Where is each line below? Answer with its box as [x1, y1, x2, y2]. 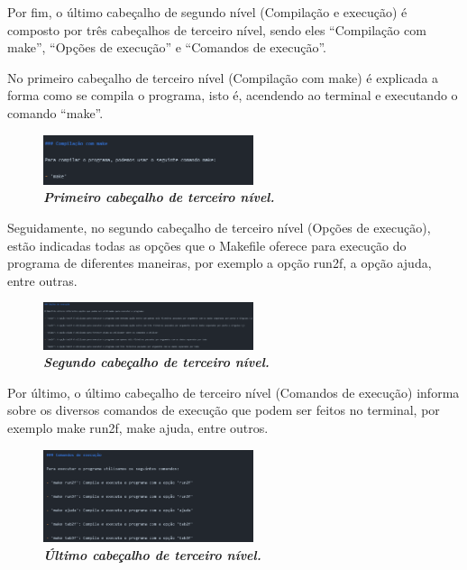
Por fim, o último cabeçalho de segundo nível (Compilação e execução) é [7, 3, 407, 21]
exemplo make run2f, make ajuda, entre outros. [7, 418, 269, 437]
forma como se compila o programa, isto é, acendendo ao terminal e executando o [7, 86, 458, 105]
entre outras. [7, 271, 78, 290]
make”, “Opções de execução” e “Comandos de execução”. [7, 38, 326, 57]
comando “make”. [7, 103, 104, 122]
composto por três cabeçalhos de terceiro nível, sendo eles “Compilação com [7, 20, 426, 39]
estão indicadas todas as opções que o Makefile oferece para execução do [7, 235, 407, 254]
